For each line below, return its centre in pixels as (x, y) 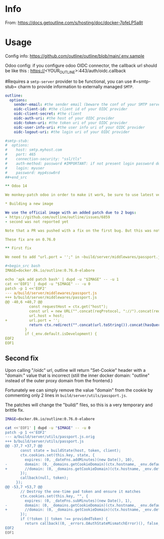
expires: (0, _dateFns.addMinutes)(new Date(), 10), (79, 460)
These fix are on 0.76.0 (30, 239)
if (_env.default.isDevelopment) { (61, 334)
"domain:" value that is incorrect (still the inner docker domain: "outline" (77, 375)
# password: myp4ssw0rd (32, 172)
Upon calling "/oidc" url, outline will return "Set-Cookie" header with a (75, 370)
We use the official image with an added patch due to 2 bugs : (71, 213)
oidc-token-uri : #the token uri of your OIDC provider (71, 123)
